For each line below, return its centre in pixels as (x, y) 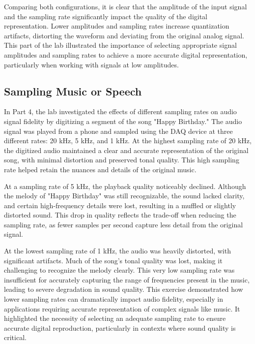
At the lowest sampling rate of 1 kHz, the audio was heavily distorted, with (117, 251)
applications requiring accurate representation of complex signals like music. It (122, 308)
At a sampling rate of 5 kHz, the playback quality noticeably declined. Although (125, 186)
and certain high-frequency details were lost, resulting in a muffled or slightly (120, 205)
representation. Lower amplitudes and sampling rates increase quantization (117, 26)
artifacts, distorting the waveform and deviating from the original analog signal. (124, 35)
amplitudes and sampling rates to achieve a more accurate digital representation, (126, 54)
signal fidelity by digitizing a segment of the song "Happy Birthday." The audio (123, 121)
